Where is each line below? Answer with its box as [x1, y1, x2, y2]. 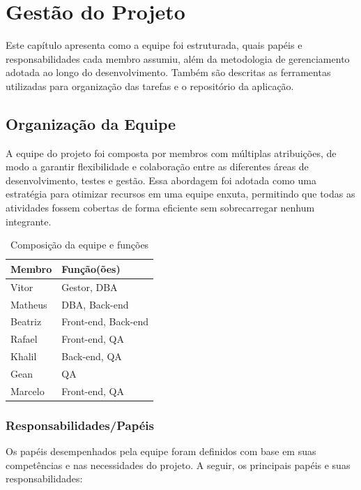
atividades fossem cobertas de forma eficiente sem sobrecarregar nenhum [6, 200, 315, 215]
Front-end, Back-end [61, 314, 149, 329]
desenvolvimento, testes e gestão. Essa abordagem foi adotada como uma [6, 172, 316, 187]
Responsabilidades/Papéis [6, 416, 154, 433]
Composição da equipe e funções [10, 237, 149, 252]
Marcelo [10, 383, 45, 398]
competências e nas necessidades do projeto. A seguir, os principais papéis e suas [6, 457, 351, 472]
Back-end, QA [61, 349, 122, 364]
